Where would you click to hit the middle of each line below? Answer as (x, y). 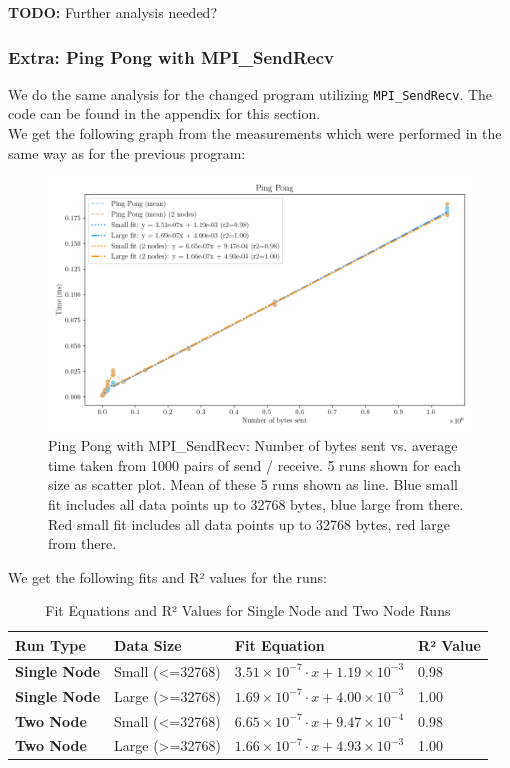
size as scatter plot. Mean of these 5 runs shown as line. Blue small (253, 484)
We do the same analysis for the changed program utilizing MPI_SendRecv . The (250, 93)
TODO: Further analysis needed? (112, 12)
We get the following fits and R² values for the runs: (167, 576)
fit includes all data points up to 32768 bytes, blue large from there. (256, 504)
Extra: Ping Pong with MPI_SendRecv (171, 56)
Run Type (50, 644)
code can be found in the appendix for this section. (164, 113)
